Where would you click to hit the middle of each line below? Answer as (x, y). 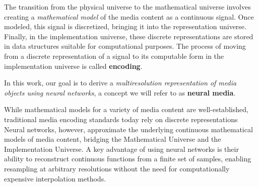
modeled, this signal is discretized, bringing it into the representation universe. (125, 26)
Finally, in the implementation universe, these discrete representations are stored (129, 36)
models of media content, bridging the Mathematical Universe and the (113, 139)
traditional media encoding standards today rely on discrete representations (121, 119)
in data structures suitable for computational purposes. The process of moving (125, 46)
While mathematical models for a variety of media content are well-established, (126, 109)
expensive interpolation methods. (55, 178)
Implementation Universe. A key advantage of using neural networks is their (121, 149)
